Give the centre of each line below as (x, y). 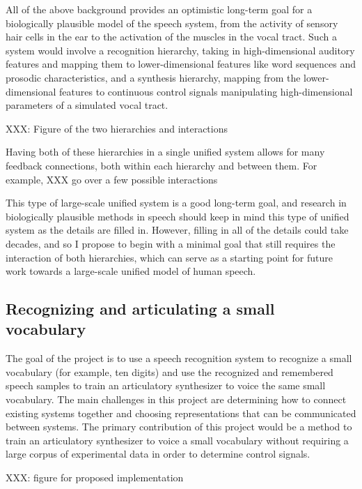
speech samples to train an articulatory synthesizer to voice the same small (166, 385)
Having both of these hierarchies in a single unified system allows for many (165, 152)
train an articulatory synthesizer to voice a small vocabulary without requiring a (177, 440)
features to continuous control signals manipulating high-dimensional (206, 91)
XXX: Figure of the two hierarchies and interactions (117, 128)
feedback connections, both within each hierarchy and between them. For (162, 165)
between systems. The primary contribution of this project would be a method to (179, 427)
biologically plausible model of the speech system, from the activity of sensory (172, 23)
